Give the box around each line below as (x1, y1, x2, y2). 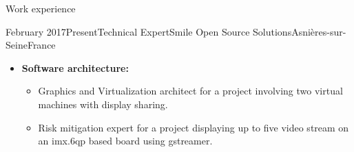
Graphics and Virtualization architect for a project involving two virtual (38, 84, 343, 98)
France (27, 38, 56, 52)
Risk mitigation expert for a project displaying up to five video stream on (38, 120, 349, 134)
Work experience (6, 1, 76, 15)
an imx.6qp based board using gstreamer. (38, 134, 213, 148)
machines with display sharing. (38, 97, 168, 111)
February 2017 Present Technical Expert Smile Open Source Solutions (6, 24, 292, 38)
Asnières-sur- (291, 24, 346, 38)
